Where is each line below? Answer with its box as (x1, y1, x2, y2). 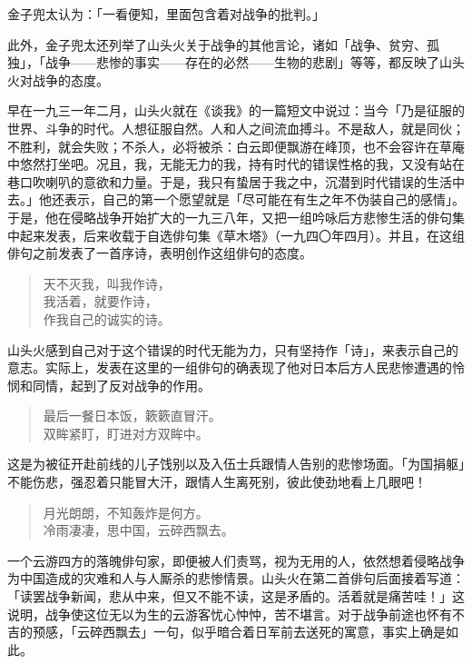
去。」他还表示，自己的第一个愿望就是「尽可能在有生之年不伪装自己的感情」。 (7, 190, 465, 209)
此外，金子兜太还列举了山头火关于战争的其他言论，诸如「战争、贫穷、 (7, 35, 427, 54)
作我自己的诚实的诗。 (43, 309, 171, 328)
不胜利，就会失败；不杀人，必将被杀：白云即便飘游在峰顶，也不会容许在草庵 (7, 136, 465, 155)
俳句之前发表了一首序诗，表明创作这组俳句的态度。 (7, 243, 312, 263)
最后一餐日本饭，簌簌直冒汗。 (43, 406, 221, 425)
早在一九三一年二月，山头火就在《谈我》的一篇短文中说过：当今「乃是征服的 (7, 101, 465, 120)
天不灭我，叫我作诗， (43, 273, 171, 292)
